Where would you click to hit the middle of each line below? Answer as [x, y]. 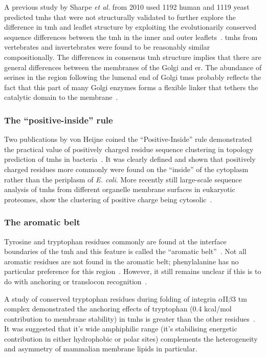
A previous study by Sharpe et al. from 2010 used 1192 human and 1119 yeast [127, 7]
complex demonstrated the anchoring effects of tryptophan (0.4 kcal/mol [118, 309]
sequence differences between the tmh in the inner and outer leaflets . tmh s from [131, 37]
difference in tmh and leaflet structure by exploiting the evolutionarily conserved [130, 27]
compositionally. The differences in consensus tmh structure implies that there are [133, 57]
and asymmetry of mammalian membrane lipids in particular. [101, 349]
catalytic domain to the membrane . [61, 97]
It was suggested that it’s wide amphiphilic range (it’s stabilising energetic [121, 329]
